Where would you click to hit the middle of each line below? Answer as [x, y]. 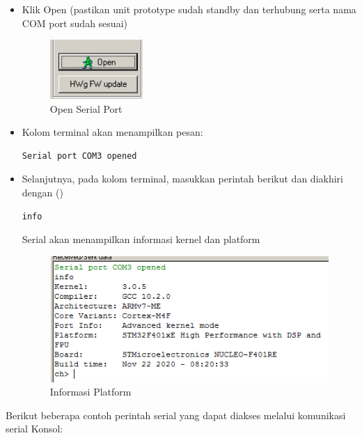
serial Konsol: [34, 429]
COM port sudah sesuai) [74, 23]
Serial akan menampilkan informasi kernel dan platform [141, 239]
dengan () [42, 192]
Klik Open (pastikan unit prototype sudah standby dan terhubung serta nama [189, 9]
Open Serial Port [86, 108]
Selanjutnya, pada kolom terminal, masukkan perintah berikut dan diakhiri [182, 179]
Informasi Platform [90, 392]
